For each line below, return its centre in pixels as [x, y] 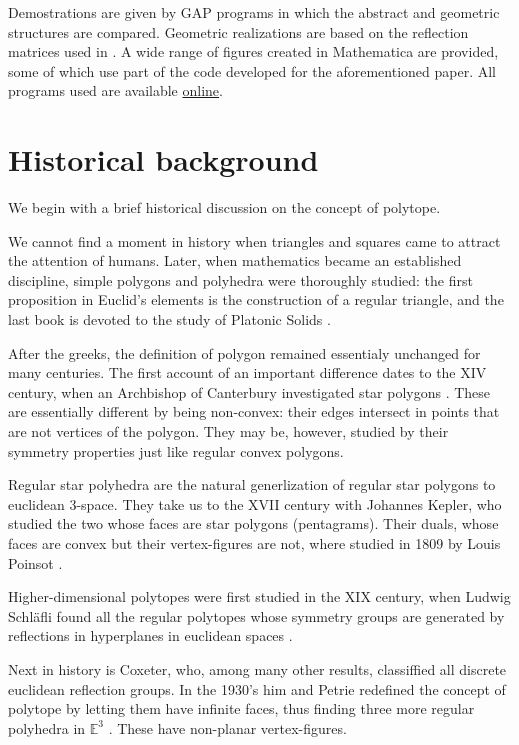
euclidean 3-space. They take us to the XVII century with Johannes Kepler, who [255, 503]
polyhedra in [47, 727]
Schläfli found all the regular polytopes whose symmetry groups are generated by [256, 615]
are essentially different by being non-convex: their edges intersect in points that [254, 411]
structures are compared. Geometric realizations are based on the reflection [238, 31]
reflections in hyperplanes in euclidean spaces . [150, 635]
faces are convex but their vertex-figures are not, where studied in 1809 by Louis [254, 543]
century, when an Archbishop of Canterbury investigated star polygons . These [249, 391]
